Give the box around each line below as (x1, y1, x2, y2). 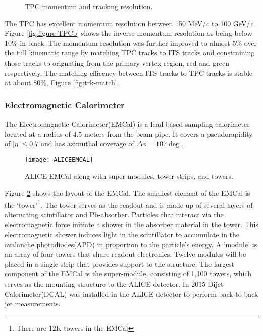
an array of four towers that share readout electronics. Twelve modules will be (5, 249, 246, 259)
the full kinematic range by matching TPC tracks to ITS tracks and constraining (5, 47, 255, 58)
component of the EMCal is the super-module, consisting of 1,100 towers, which (5, 268, 252, 279)
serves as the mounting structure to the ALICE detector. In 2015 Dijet (5, 278, 224, 289)
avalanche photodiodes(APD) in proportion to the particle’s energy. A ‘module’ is (5, 239, 257, 249)
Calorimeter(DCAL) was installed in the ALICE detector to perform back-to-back (5, 288, 258, 299)
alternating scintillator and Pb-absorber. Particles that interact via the (5, 209, 224, 219)
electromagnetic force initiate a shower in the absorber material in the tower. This (5, 219, 258, 230)
